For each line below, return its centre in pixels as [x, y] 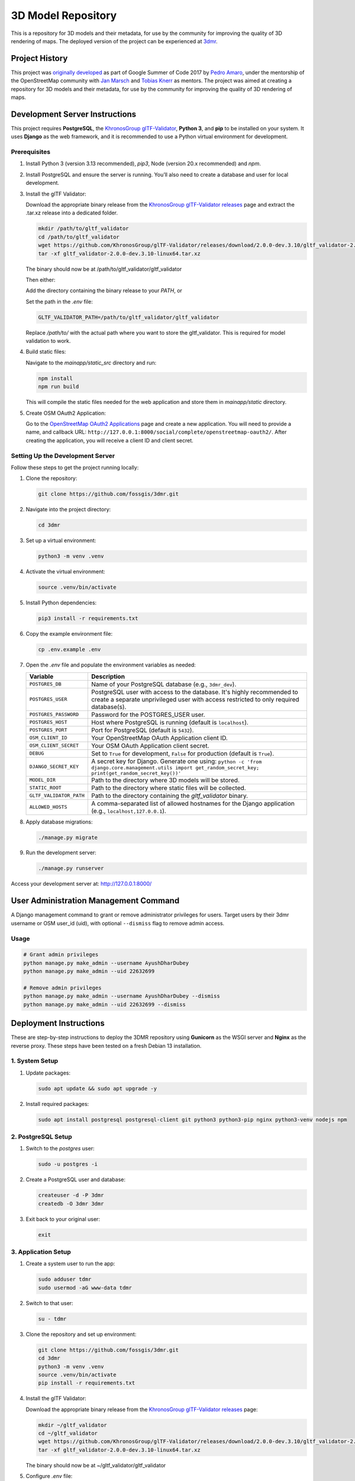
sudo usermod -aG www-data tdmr [85, 1288]
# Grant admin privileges [61, 955]
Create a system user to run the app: [70, 1264]
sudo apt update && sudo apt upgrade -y [97, 1088]
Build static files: [46, 352]
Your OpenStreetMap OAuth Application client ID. [159, 738]
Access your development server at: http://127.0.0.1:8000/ [81, 884]
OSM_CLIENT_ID [48, 738]
